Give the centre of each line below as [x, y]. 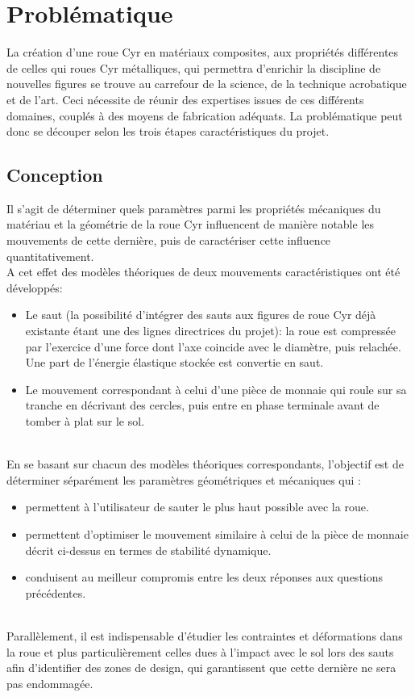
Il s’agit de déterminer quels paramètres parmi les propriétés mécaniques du [194, 208]
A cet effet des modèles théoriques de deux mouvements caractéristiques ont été [203, 272]
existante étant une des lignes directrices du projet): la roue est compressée [210, 331]
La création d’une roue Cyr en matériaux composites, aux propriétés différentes [203, 52]
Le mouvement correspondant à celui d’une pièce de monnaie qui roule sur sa [216, 389]
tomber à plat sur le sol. [85, 421]
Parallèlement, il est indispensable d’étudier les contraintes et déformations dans [205, 635]
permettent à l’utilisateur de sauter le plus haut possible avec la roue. [197, 507]
